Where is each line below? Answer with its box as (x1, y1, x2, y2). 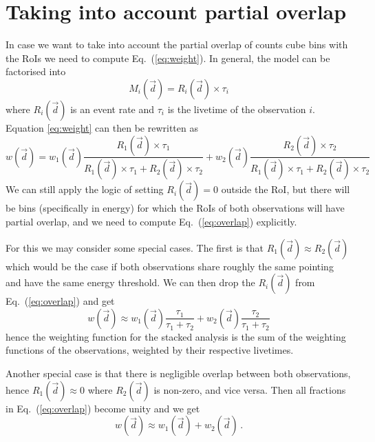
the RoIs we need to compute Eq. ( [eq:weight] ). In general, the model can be (6, 50, 330, 65)
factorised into (6, 64, 66, 79)
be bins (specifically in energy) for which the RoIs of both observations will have (6, 201, 345, 215)
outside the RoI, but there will (221, 182, 350, 197)
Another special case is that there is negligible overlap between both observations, (6, 365, 351, 380)
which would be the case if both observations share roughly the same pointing (6, 259, 334, 273)
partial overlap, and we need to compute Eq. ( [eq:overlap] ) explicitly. (6, 214, 297, 228)
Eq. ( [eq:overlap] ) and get (6, 294, 115, 308)
